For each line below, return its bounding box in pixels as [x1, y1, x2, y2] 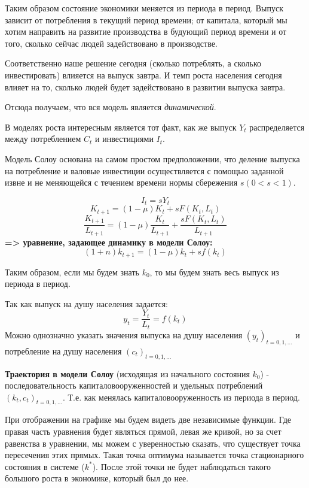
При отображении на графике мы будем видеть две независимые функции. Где [5, 413, 292, 426]
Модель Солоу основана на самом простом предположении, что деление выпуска [5, 152, 300, 165]
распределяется [249, 120, 305, 133]
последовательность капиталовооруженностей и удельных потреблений [5, 379, 263, 392]
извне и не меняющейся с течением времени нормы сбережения [5, 176, 238, 189]
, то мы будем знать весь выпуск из [149, 265, 279, 278]
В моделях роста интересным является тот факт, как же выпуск [5, 120, 237, 133]
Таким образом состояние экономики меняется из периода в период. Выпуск [5, 2, 283, 14]
